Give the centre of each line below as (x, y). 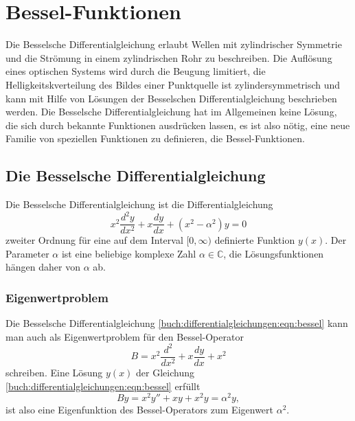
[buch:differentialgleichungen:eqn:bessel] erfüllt (103, 386)
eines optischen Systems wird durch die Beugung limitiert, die (136, 71)
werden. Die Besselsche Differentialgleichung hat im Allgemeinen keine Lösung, (171, 112)
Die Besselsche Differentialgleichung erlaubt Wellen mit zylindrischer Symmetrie (174, 44)
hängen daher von (43, 267)
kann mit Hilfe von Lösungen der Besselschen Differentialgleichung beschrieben (171, 98)
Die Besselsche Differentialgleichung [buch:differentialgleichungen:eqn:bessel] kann (177, 323)
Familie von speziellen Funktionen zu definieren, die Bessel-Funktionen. (155, 138)
